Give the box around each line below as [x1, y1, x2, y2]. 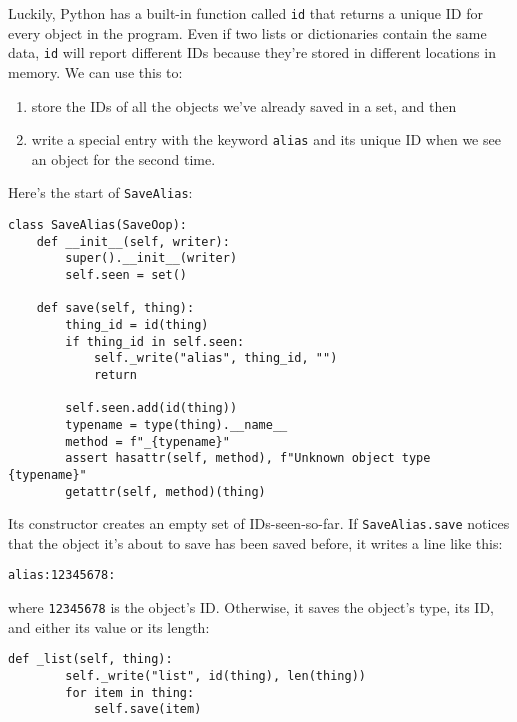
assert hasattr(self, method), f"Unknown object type [65, 451, 431, 466]
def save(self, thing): [36, 301, 195, 316]
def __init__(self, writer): [36, 234, 230, 249]
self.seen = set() [65, 267, 187, 282]
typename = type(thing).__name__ [65, 417, 288, 432]
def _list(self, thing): [8, 652, 173, 667]
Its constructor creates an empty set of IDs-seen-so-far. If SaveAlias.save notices [8, 513, 510, 534]
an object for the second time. [31, 148, 216, 169]
